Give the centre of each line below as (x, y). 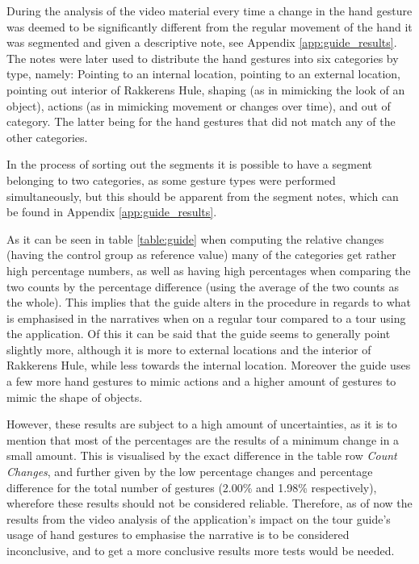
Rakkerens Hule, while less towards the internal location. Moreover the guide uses (209, 365)
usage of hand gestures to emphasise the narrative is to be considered (178, 535)
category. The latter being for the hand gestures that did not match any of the (201, 121)
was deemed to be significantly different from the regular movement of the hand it (209, 26)
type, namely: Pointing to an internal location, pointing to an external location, (204, 74)
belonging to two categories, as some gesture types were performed (171, 180)
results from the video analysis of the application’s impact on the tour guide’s (199, 518)
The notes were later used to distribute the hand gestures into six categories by (203, 58)
